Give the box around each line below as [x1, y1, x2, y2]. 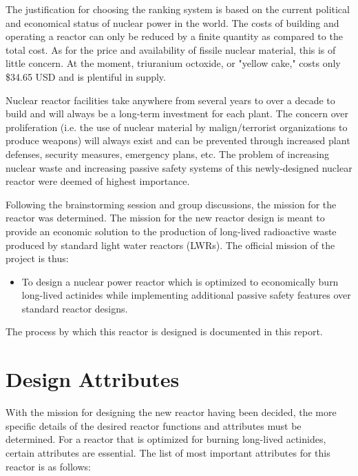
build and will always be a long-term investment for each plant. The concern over [6, 106, 349, 121]
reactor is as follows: [6, 459, 91, 473]
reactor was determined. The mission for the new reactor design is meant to [6, 210, 325, 225]
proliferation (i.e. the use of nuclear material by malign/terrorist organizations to [6, 119, 348, 134]
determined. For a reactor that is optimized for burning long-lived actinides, [6, 432, 326, 446]
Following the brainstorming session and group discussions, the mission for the [6, 197, 337, 211]
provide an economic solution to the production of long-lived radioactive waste [6, 224, 337, 238]
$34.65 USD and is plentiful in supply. [6, 69, 166, 83]
